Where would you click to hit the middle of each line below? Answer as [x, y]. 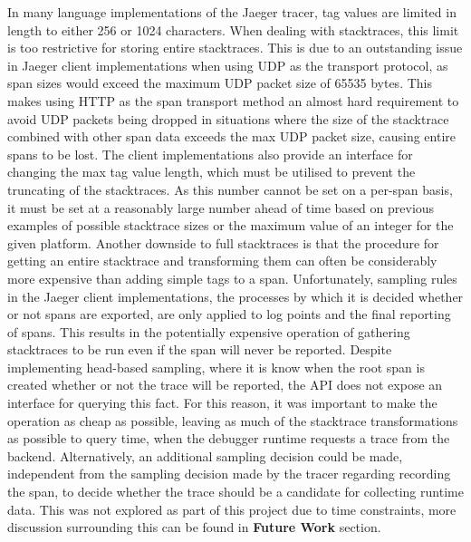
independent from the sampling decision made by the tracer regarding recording [229, 474]
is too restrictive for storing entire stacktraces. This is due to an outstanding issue [235, 48]
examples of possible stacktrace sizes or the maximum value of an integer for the [231, 225]
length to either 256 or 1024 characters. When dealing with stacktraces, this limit [233, 29]
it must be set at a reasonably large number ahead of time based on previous [221, 207]
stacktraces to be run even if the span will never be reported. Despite [200, 349]
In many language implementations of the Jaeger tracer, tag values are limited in [232, 12]
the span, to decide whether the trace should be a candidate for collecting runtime [235, 492]
